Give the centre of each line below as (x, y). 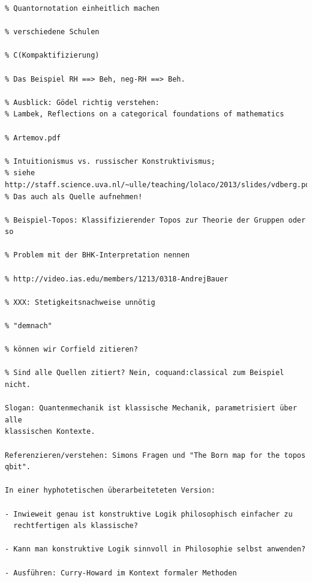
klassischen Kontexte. (50, 432)
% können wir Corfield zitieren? (71, 349)
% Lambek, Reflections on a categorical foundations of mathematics (145, 114)
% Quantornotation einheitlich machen (82, 8)
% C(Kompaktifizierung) (52, 55)
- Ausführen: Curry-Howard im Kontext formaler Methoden (121, 573)
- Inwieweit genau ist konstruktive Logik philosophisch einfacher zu (149, 514)
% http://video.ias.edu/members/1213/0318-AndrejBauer (117, 279)
